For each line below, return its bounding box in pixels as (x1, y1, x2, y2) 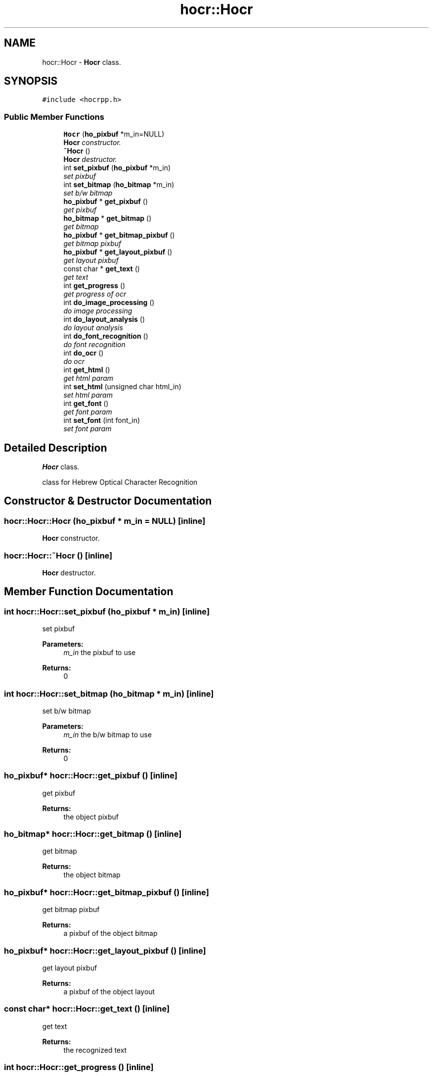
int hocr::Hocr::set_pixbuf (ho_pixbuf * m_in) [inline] (4, 606, 210, 616)
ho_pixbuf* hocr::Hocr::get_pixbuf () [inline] (4, 770, 178, 781)
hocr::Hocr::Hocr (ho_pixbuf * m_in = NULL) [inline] (4, 515, 206, 526)
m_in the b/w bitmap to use (63, 730, 152, 739)
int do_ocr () (63, 349, 104, 358)
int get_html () (63, 365, 110, 374)
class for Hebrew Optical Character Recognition (42, 478, 198, 487)
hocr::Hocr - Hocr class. (42, 57, 121, 66)
